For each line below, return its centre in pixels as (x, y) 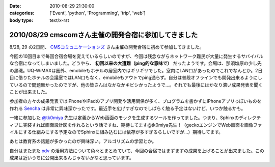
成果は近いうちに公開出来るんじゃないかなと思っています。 (72, 158)
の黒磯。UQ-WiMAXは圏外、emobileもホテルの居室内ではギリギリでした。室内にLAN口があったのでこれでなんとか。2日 (136, 70)
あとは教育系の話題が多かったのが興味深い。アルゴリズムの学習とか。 (83, 141)
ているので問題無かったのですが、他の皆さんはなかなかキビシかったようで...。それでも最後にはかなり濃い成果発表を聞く (136, 85)
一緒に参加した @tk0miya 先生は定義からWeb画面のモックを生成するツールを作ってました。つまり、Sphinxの (124, 118)
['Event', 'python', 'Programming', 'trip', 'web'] (98, 13)
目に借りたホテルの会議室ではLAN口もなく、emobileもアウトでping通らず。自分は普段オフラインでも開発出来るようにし (136, 78)
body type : (21, 20)
